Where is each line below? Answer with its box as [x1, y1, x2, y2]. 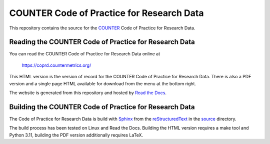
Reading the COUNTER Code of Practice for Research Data [9, 38, 195, 46]
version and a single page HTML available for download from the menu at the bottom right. [9, 80, 196, 87]
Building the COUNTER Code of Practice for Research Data [9, 103, 195, 111]
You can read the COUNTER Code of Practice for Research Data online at [9, 51, 160, 57]
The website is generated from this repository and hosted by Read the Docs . [9, 90, 167, 96]
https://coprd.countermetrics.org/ [21, 62, 91, 68]
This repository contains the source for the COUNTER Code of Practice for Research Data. [9, 25, 195, 31]
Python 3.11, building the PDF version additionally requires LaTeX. [9, 132, 143, 138]
